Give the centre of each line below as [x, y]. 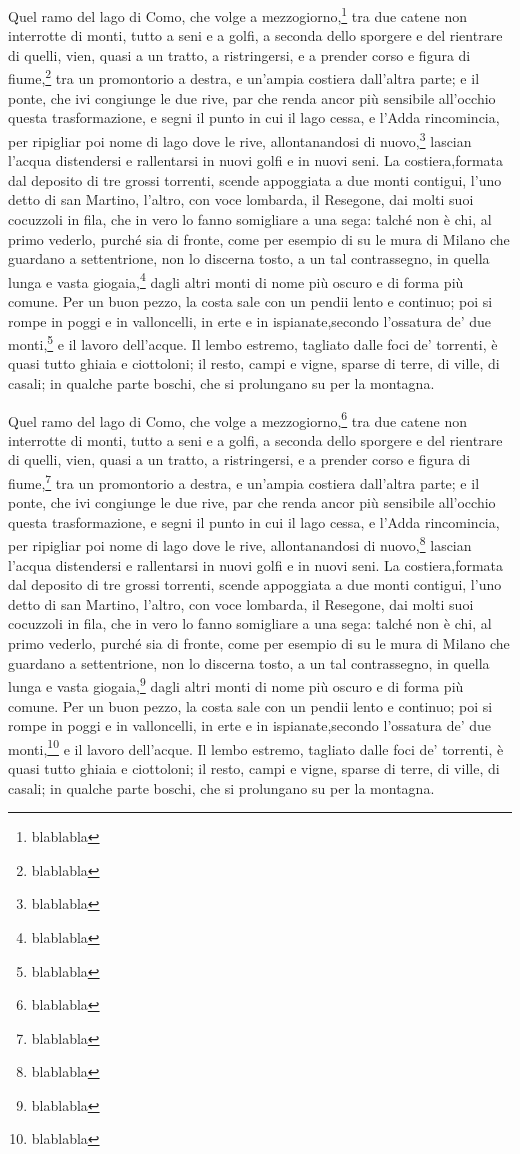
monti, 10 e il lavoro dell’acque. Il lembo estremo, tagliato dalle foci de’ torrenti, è [256, 747]
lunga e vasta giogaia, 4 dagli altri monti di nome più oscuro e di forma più [236, 280]
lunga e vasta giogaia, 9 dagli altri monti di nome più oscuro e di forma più [236, 684]
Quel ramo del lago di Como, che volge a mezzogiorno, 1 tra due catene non [237, 14]
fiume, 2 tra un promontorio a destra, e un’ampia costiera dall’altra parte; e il [244, 77]
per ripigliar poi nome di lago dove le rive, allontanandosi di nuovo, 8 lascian [240, 544]
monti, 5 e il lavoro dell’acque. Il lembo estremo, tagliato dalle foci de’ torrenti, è [253, 342]
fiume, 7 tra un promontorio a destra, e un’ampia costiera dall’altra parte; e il [244, 481]
